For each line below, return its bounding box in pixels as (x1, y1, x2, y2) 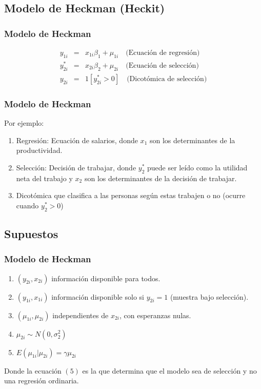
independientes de (52, 309, 109, 320)
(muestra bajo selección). (170, 291, 249, 302)
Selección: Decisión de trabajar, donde (16, 162, 136, 172)
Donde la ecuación (4, 365, 62, 376)
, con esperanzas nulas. (119, 309, 191, 320)
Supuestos (4, 225, 58, 241)
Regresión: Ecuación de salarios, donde (16, 134, 138, 145)
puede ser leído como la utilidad (147, 162, 248, 172)
